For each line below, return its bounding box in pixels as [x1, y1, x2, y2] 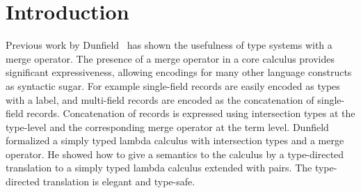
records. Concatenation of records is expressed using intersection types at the [26, 106, 355, 121]
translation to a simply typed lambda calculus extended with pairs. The [6, 160, 312, 175]
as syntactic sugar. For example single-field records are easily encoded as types [6, 78, 340, 93]
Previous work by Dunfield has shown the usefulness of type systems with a [6, 38, 332, 52]
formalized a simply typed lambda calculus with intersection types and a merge [6, 133, 344, 148]
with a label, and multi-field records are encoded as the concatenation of [6, 92, 314, 107]
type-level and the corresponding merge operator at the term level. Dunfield [6, 119, 329, 134]
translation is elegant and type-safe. [42, 174, 195, 189]
